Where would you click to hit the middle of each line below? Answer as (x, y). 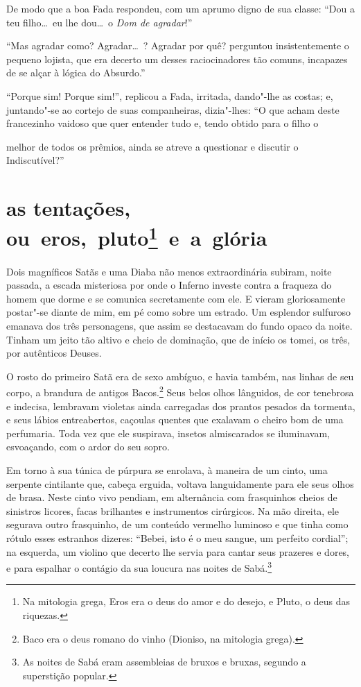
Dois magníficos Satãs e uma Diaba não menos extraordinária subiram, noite (169, 271)
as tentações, (69, 208)
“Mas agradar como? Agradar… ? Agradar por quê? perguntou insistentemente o (178, 45)
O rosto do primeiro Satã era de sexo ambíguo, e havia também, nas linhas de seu (180, 376)
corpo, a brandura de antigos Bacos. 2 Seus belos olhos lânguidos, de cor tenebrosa (180, 391)
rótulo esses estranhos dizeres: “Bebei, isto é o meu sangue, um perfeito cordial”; (177, 537)
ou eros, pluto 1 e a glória (137, 236)
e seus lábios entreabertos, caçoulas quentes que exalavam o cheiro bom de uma (175, 419)
